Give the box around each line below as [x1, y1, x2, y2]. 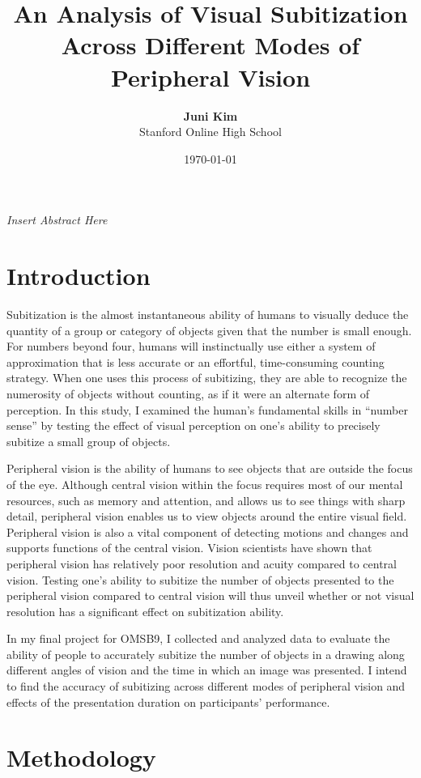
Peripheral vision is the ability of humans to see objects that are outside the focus [6, 460, 413, 477]
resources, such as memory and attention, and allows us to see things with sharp [6, 491, 406, 508]
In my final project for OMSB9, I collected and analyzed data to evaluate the [6, 630, 390, 647]
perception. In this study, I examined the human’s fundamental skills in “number [6, 401, 408, 418]
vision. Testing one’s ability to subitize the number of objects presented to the [6, 571, 394, 588]
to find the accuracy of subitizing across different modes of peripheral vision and [6, 678, 406, 695]
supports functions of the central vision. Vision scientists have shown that [6, 539, 372, 556]
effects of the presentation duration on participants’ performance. [6, 693, 330, 710]
